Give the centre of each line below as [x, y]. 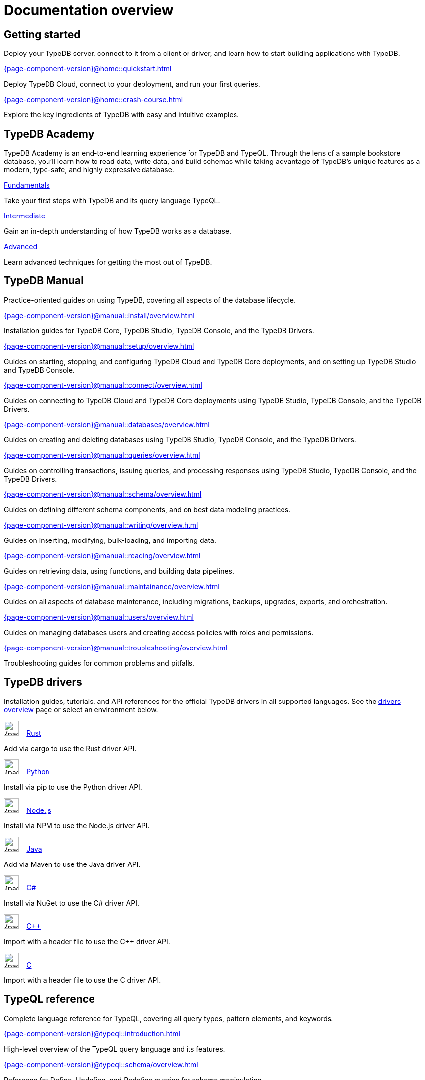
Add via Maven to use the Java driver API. [72, 864]
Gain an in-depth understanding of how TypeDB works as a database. [118, 231]
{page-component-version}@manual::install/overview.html [99, 315]
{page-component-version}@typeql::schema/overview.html [101, 1064]
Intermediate [24, 216]
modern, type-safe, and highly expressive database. [89, 170]
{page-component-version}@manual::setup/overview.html [99, 346]
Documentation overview [89, 10]
